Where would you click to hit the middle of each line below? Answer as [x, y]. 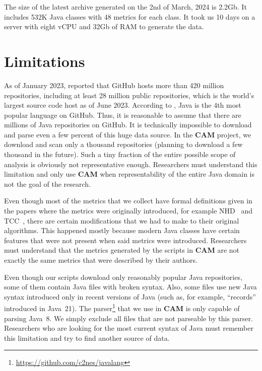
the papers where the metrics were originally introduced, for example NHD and [128, 211]
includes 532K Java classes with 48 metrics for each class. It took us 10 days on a [130, 16]
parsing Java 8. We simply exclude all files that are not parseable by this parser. [128, 318]
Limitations [45, 61]
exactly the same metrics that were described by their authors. [101, 260]
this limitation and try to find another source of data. [87, 338]
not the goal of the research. [48, 183]
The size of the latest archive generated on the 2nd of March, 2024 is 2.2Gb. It [125, 7]
